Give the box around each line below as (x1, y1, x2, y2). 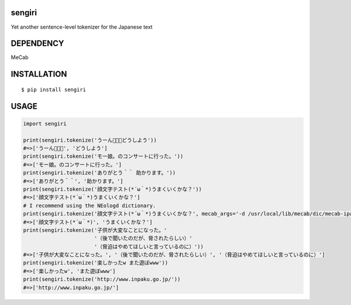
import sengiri (23, 120, 67, 127)
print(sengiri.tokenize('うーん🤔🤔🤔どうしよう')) (23, 136, 157, 143)
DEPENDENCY (11, 39, 64, 49)
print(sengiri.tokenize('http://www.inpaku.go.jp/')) (23, 276, 181, 283)
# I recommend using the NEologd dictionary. (23, 202, 156, 209)
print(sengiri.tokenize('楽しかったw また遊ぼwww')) (23, 259, 168, 266)
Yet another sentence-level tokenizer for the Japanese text (11, 23, 153, 30)
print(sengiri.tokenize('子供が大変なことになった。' (23, 227, 167, 234)
